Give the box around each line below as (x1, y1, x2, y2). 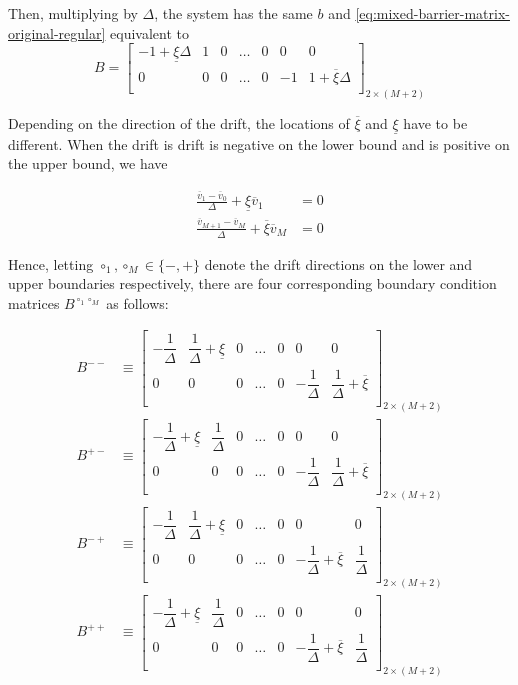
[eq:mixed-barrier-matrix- (355, 3, 510, 23)
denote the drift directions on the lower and (204, 253, 473, 274)
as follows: (106, 292, 169, 313)
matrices (8, 292, 60, 313)
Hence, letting (8, 253, 94, 274)
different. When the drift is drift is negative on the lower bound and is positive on (8, 133, 510, 154)
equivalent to (110, 22, 189, 43)
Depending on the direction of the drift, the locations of (8, 112, 350, 133)
